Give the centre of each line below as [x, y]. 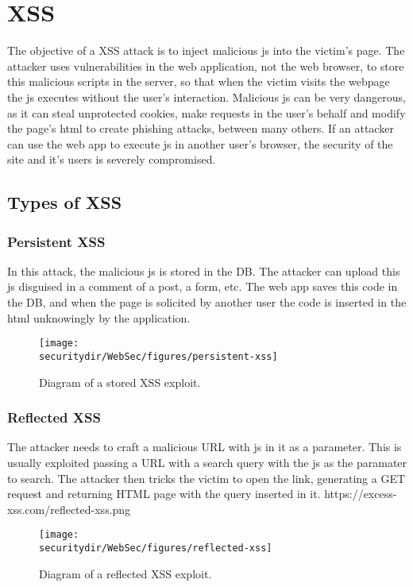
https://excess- [361, 494]
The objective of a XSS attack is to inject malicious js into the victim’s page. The [206, 50]
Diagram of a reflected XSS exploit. [125, 573]
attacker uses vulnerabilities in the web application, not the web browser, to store [206, 66]
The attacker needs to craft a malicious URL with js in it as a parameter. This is [205, 447]
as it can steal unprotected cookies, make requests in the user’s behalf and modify [206, 112]
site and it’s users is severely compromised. [112, 159]
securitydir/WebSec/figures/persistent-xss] [158, 356]
